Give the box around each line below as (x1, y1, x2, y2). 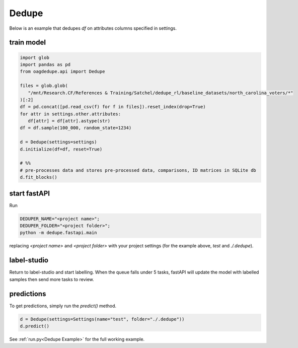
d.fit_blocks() (20, 174, 57, 180)
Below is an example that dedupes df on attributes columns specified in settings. (9, 25, 177, 31)
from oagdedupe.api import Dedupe (20, 68, 105, 75)
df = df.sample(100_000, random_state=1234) (20, 125, 132, 131)
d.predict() (20, 323, 50, 329)
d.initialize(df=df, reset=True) (20, 146, 103, 152)
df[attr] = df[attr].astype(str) (28, 118, 111, 124)
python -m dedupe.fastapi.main (20, 230, 98, 236)
